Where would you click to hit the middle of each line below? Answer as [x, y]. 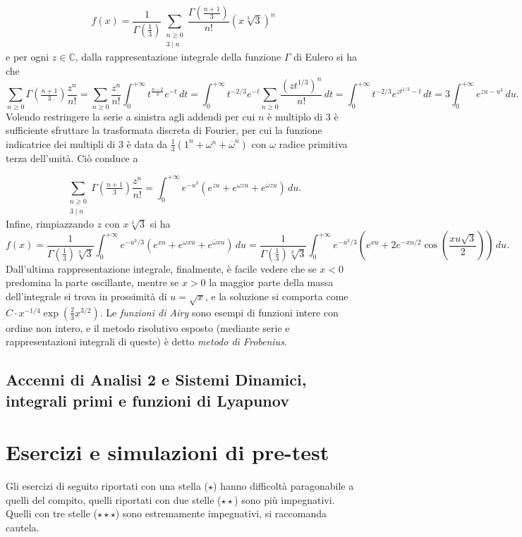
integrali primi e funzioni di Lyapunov [147, 400]
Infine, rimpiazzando [50, 223]
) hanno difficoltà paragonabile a [284, 486]
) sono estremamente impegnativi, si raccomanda [221, 513]
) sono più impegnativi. [285, 499]
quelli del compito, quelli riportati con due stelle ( [114, 499]
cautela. [23, 527]
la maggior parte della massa [271, 282]
